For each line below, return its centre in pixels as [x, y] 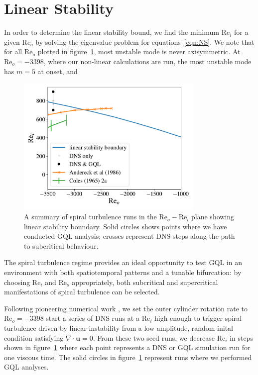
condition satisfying [34, 337]
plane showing [213, 217]
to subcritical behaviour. [61, 245]
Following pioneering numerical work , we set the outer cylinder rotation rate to [126, 308]
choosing [17, 282]
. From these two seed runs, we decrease [154, 337]
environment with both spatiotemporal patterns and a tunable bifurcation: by [123, 272]
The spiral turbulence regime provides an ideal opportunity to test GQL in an [123, 262]
